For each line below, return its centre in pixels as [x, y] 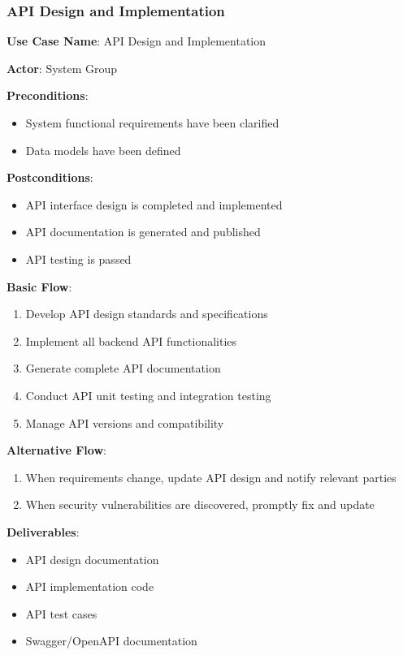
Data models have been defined [103, 150]
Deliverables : [43, 531]
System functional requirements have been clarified [152, 123]
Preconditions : [48, 95]
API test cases [61, 613]
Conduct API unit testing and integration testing [148, 395]
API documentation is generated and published [143, 232]
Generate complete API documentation [123, 368]
